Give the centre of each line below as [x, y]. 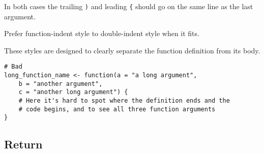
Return [23, 144]
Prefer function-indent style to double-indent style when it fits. [102, 33]
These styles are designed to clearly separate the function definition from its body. [132, 50]
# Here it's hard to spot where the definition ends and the [124, 101]
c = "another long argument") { [73, 92]
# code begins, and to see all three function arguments [117, 109]
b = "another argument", [61, 84]
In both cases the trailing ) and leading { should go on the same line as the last [129, 6]
